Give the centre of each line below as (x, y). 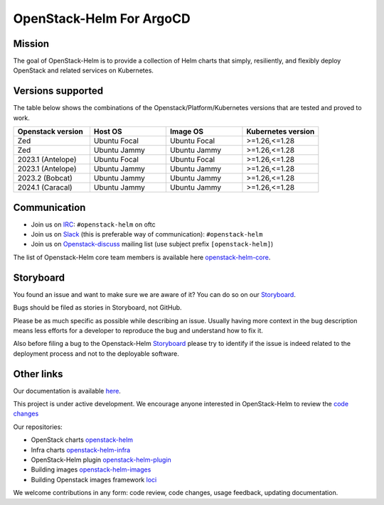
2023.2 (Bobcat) (45, 178)
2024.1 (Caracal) (45, 188)
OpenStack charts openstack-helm (82, 440)
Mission (31, 44)
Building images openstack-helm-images (91, 469)
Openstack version (50, 131)
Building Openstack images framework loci (94, 479)
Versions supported (58, 91)
